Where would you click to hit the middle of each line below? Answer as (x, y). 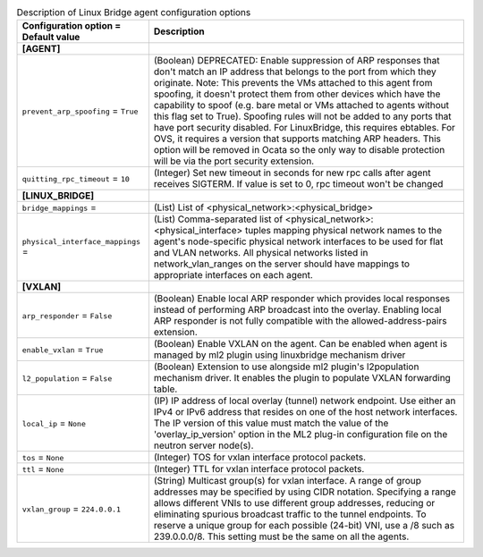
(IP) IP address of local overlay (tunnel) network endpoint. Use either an (305, 401)
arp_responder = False (67, 316)
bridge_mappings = (59, 207)
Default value (51, 38)
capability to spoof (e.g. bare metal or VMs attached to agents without (301, 105)
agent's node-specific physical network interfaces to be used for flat (298, 241)
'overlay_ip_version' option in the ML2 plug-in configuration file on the (301, 435)
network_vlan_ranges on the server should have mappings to (282, 264)
